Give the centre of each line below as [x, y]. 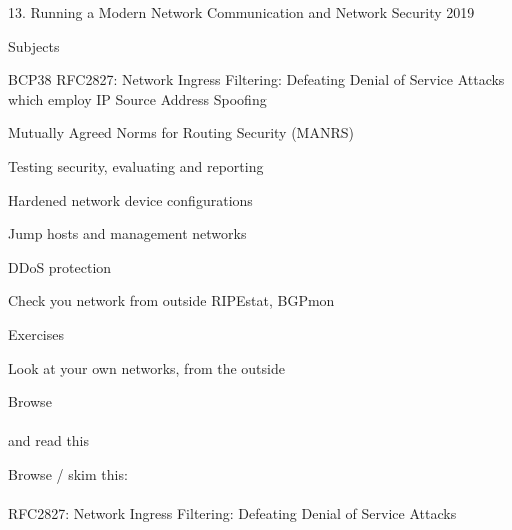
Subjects [34, 45]
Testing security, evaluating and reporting [136, 165]
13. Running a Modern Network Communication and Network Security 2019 [241, 12]
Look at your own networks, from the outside [146, 367]
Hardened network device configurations [130, 199]
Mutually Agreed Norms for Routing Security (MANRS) [181, 132]
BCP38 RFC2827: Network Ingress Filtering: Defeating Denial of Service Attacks [256, 79]
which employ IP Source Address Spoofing [137, 98]
